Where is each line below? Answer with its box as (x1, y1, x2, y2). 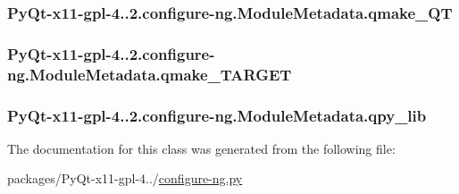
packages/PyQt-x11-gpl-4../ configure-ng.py (7, 169, 243, 188)
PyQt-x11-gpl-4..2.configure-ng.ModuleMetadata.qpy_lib (7, 104, 427, 126)
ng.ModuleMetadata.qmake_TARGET (7, 63, 292, 85)
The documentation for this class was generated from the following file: (7, 139, 396, 157)
